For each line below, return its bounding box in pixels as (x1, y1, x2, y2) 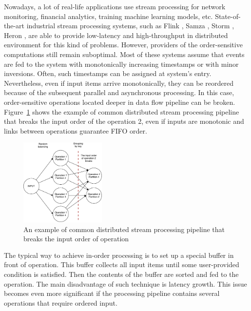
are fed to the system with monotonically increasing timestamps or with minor (4, 58, 239, 69)
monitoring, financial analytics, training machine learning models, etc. (4, 11, 213, 21)
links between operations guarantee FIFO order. (4, 125, 147, 136)
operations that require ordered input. (4, 297, 117, 308)
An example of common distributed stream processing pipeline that (23, 224, 225, 234)
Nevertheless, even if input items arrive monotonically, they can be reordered (4, 78, 234, 88)
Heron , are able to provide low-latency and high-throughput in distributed (4, 30, 228, 40)
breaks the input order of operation (23, 233, 129, 244)
